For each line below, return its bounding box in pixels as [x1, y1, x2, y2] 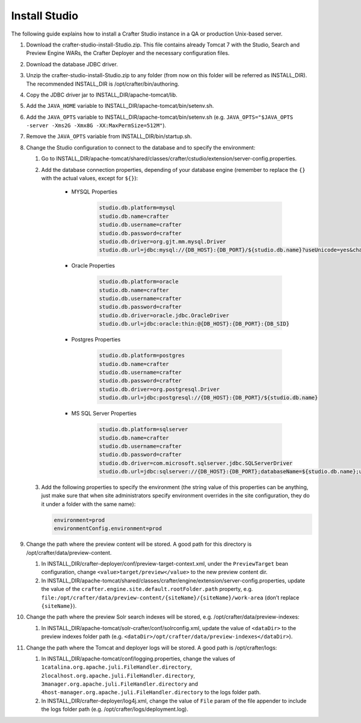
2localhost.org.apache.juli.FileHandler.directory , [41, 672, 196, 679]
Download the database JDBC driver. [26, 60, 119, 68]
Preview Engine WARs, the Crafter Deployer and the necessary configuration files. [26, 49, 230, 57]
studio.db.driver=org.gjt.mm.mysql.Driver [99, 238, 226, 245]
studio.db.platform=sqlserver [99, 426, 188, 433]
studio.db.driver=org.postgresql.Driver [99, 386, 220, 393]
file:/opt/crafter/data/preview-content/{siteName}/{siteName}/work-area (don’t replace [41, 594, 300, 601]
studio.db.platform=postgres [99, 352, 185, 359]
